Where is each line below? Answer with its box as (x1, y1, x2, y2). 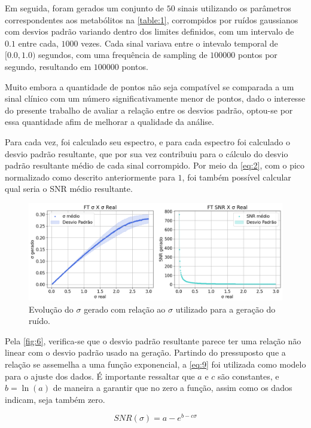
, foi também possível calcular (182, 170, 291, 183)
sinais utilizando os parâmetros (178, 2, 291, 14)
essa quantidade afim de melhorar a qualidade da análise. (5, 115, 214, 128)
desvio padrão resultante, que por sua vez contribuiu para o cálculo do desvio (5, 147, 288, 160)
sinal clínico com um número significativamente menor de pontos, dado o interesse (5, 92, 306, 105)
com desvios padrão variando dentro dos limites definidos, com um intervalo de (5, 25, 294, 38)
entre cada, (18, 36, 59, 49)
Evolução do (29, 302, 74, 315)
